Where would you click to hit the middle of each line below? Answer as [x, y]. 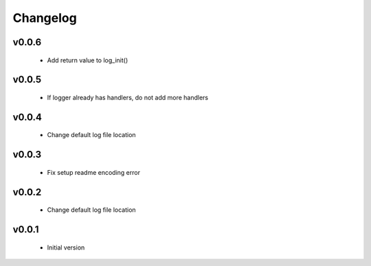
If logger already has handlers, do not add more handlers [128, 97]
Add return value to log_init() [88, 60]
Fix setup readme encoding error [94, 172]
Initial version [66, 247]
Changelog [45, 18]
